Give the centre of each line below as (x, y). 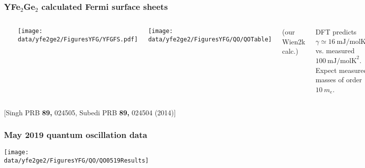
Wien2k (293, 41)
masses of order (339, 80)
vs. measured (335, 50)
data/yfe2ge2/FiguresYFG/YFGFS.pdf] (78, 39)
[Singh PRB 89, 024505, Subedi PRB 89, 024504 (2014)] (90, 113)
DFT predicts (336, 32)
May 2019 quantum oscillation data (76, 134)
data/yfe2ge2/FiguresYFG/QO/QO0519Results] (76, 160)
